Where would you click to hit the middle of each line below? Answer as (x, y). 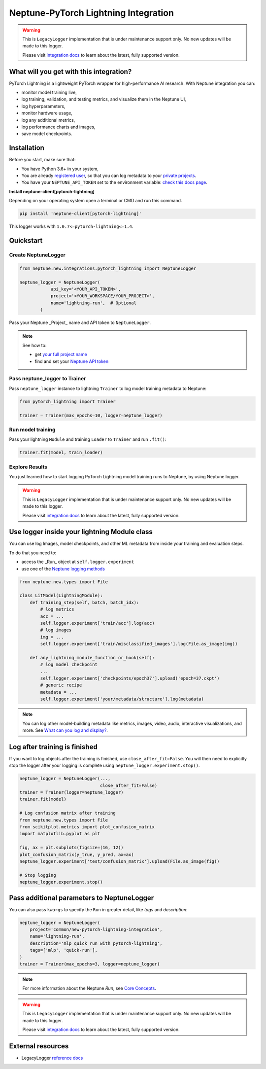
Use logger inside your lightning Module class (81, 532)
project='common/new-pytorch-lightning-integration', (96, 930)
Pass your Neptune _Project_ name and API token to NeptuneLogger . (80, 322)
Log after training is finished (53, 747)
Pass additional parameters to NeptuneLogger (82, 898)
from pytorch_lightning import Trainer (67, 401)
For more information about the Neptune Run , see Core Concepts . (89, 988)
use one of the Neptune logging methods (63, 569)
